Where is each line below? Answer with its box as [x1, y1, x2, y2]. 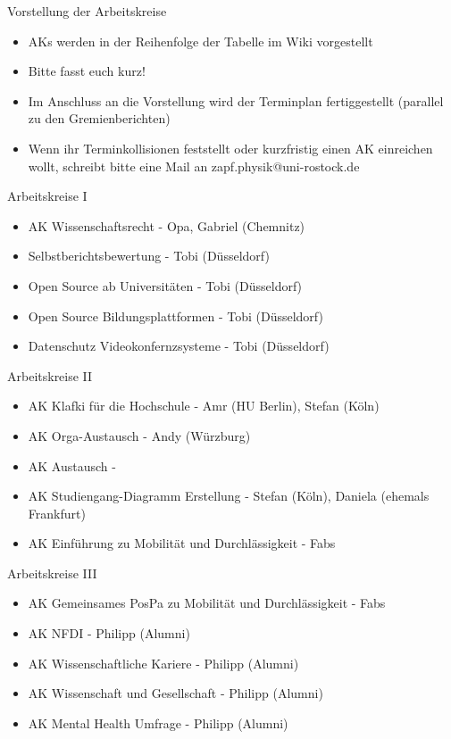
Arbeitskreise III [7, 563, 97, 582]
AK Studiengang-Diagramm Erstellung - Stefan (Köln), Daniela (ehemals [28, 486, 430, 505]
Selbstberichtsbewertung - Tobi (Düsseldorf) [28, 246, 270, 265]
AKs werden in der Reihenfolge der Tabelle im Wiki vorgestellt [28, 31, 373, 50]
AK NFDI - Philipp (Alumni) [28, 624, 190, 643]
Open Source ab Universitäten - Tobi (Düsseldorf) [28, 276, 303, 295]
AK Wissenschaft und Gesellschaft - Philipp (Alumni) [28, 684, 323, 702]
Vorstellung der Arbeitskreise [7, 2, 167, 20]
